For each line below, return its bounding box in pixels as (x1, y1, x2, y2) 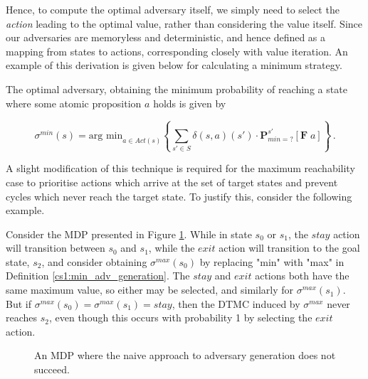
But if (6, 296, 31, 311)
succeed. (34, 362, 70, 377)
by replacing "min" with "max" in (199, 254, 345, 269)
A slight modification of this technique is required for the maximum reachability (6, 161, 355, 176)
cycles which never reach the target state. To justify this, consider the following (6, 188, 352, 203)
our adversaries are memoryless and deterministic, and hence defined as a (6, 30, 326, 45)
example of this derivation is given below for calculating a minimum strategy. (6, 58, 342, 73)
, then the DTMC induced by (172, 296, 300, 311)
